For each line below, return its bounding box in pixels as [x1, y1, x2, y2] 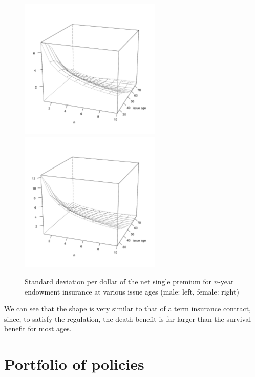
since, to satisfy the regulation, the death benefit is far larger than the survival [4, 313, 251, 324]
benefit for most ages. [4, 323, 72, 334]
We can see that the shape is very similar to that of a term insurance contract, [4, 303, 251, 314]
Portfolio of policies [4, 353, 144, 374]
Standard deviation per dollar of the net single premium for [25, 276, 212, 286]
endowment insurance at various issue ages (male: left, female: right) [25, 286, 239, 297]
